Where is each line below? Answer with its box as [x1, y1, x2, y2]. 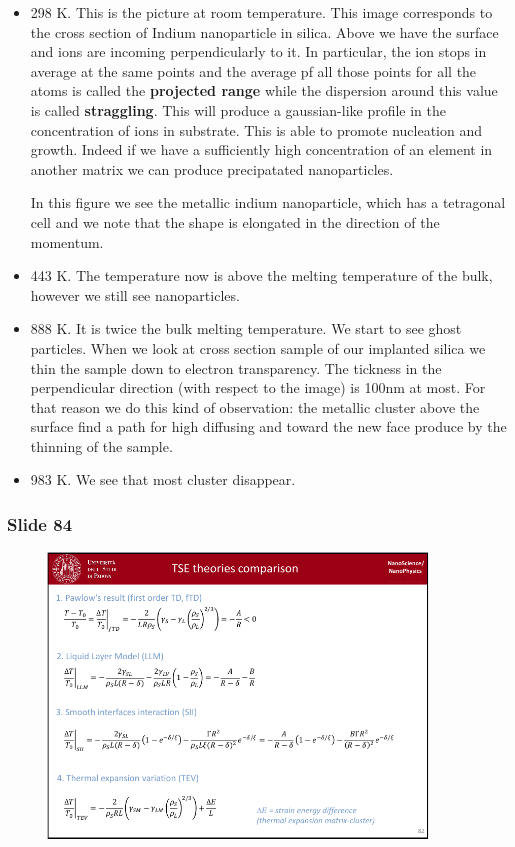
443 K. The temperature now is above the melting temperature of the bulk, [30, 265, 493, 286]
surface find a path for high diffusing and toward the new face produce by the [30, 416, 507, 437]
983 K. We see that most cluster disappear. [30, 469, 296, 490]
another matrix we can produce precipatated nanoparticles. [30, 158, 394, 179]
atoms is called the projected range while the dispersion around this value [30, 80, 498, 101]
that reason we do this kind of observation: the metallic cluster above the [30, 396, 480, 417]
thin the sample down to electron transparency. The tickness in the [30, 357, 442, 378]
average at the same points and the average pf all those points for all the [30, 60, 477, 81]
